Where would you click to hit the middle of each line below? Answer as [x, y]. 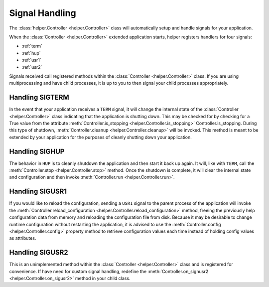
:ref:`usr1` [32, 60]
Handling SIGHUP [37, 151]
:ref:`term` [32, 46]
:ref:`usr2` [32, 67]
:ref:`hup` [31, 53]
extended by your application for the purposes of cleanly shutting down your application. [100, 137]
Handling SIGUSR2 [39, 252]
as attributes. [23, 238]
